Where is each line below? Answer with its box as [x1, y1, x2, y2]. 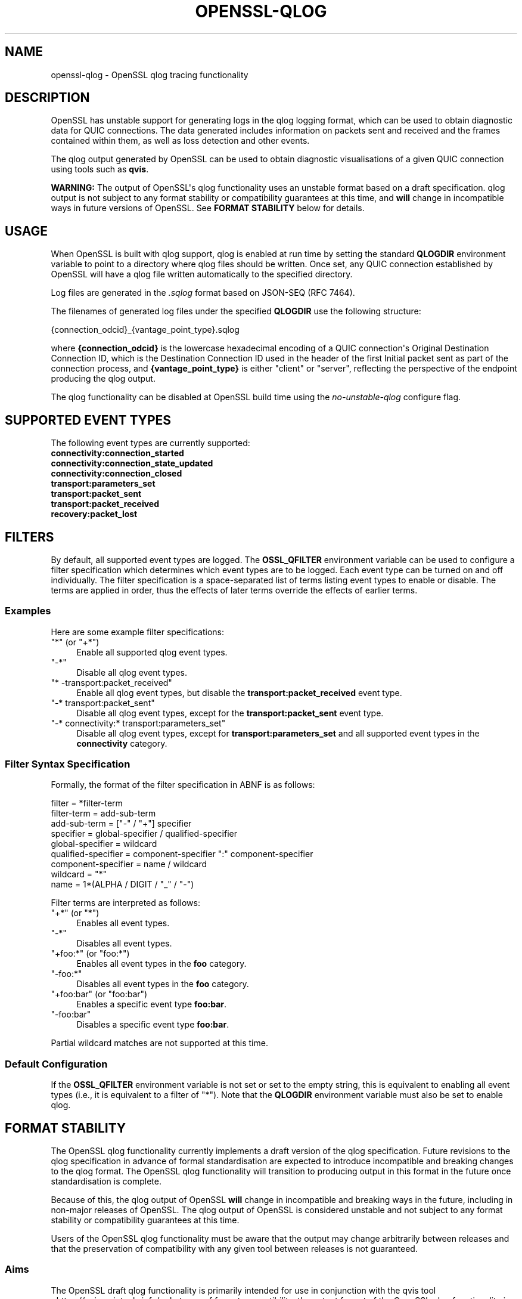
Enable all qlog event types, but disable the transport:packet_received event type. [76, 687, 402, 698]
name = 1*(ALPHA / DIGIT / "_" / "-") [51, 879, 194, 890]
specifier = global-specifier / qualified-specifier [51, 828, 238, 839]
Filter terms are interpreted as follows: [51, 898, 200, 908]
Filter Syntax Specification [5, 758, 130, 771]
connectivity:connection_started [51, 448, 184, 459]
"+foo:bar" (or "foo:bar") [51, 989, 148, 1000]
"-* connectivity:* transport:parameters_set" [51, 717, 226, 728]
